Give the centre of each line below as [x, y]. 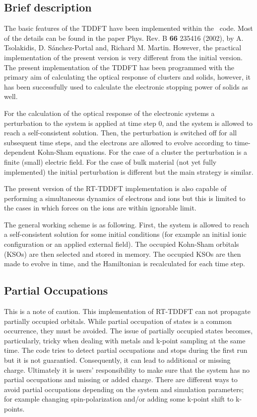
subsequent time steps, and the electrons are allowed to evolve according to [118, 142]
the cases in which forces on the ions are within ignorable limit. [100, 208]
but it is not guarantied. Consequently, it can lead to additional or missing [117, 360]
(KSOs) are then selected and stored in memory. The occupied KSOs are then [123, 254]
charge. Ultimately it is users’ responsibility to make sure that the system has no [127, 369]
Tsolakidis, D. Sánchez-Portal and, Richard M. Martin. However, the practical [123, 48]
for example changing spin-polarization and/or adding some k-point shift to [119, 399]
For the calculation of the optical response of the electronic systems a [109, 113]
